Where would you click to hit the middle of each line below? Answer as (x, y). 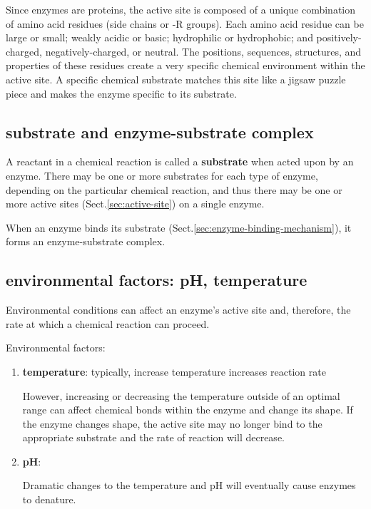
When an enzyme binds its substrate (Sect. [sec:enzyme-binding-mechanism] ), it (179, 227)
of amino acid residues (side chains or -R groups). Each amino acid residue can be (185, 23)
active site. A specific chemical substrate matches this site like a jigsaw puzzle (176, 79)
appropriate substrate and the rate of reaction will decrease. (153, 437)
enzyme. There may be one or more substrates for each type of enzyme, (162, 175)
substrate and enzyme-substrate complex (160, 132)
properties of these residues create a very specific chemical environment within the (185, 65)
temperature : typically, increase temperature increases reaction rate (174, 371)
